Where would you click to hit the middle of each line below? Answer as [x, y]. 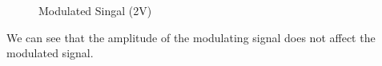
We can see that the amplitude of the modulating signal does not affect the [191, 37]
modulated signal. [50, 53]
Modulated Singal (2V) [95, 10]
